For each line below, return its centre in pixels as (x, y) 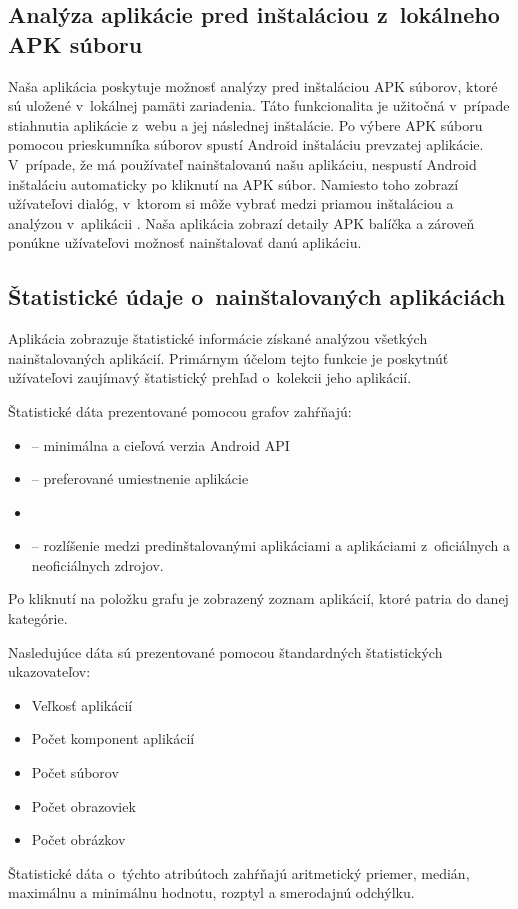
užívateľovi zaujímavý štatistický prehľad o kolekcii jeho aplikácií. (210, 377)
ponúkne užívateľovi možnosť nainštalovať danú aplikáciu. (185, 242)
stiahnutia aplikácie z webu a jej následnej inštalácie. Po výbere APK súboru (245, 124)
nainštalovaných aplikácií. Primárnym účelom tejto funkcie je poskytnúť (228, 357)
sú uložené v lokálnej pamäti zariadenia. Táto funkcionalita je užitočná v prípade (259, 105)
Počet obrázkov (78, 839)
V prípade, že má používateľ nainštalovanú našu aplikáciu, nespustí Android (242, 163)
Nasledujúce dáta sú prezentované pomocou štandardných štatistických (225, 651)
